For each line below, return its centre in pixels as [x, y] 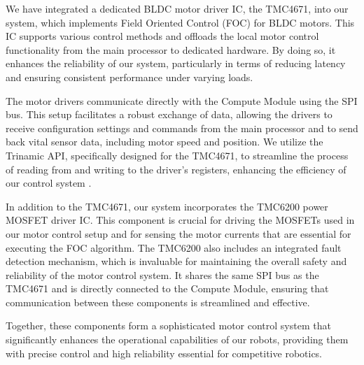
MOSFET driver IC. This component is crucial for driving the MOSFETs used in [180, 220]
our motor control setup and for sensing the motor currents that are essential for [178, 233]
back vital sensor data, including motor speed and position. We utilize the [164, 142]
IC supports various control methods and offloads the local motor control [162, 36]
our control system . [49, 183]
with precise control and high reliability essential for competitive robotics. [164, 353]
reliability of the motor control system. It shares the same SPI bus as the [162, 274]
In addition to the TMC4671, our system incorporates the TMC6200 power [167, 206]
